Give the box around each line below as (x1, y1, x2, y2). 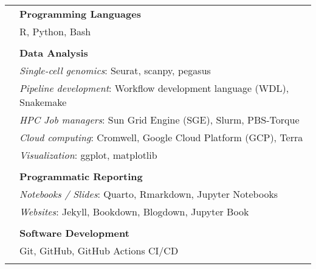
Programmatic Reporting (19, 169, 143, 183)
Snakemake (19, 95, 67, 109)
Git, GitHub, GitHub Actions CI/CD (19, 243, 179, 257)
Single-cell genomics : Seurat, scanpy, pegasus (19, 63, 211, 77)
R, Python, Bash (19, 24, 91, 38)
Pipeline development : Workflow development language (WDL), (19, 81, 289, 95)
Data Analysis (19, 46, 88, 60)
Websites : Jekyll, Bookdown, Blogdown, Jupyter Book (19, 204, 249, 218)
